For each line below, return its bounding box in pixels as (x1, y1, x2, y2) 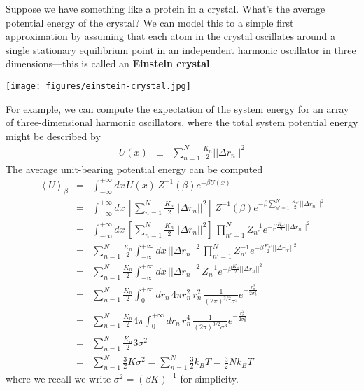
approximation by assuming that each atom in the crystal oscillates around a (6, 29, 336, 43)
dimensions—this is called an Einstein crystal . (6, 56, 213, 71)
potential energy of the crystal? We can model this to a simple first (6, 15, 294, 29)
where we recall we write (6, 371, 111, 386)
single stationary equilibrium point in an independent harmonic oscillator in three (6, 42, 356, 57)
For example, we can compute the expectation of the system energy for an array (6, 101, 349, 116)
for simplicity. (180, 371, 239, 386)
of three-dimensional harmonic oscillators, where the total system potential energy (6, 115, 358, 130)
